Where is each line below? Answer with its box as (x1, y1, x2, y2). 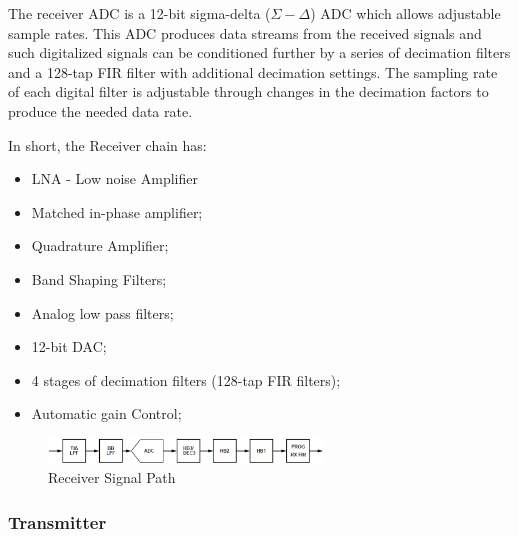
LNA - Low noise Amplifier (31, 168, 198, 189)
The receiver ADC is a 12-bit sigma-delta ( (8, 3, 271, 23)
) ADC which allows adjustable (310, 3, 501, 23)
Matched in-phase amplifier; (31, 201, 203, 222)
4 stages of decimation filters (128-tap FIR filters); (31, 369, 341, 390)
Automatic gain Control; (31, 403, 182, 424)
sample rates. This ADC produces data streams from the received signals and (8, 22, 482, 43)
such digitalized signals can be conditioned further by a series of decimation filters (8, 42, 511, 63)
